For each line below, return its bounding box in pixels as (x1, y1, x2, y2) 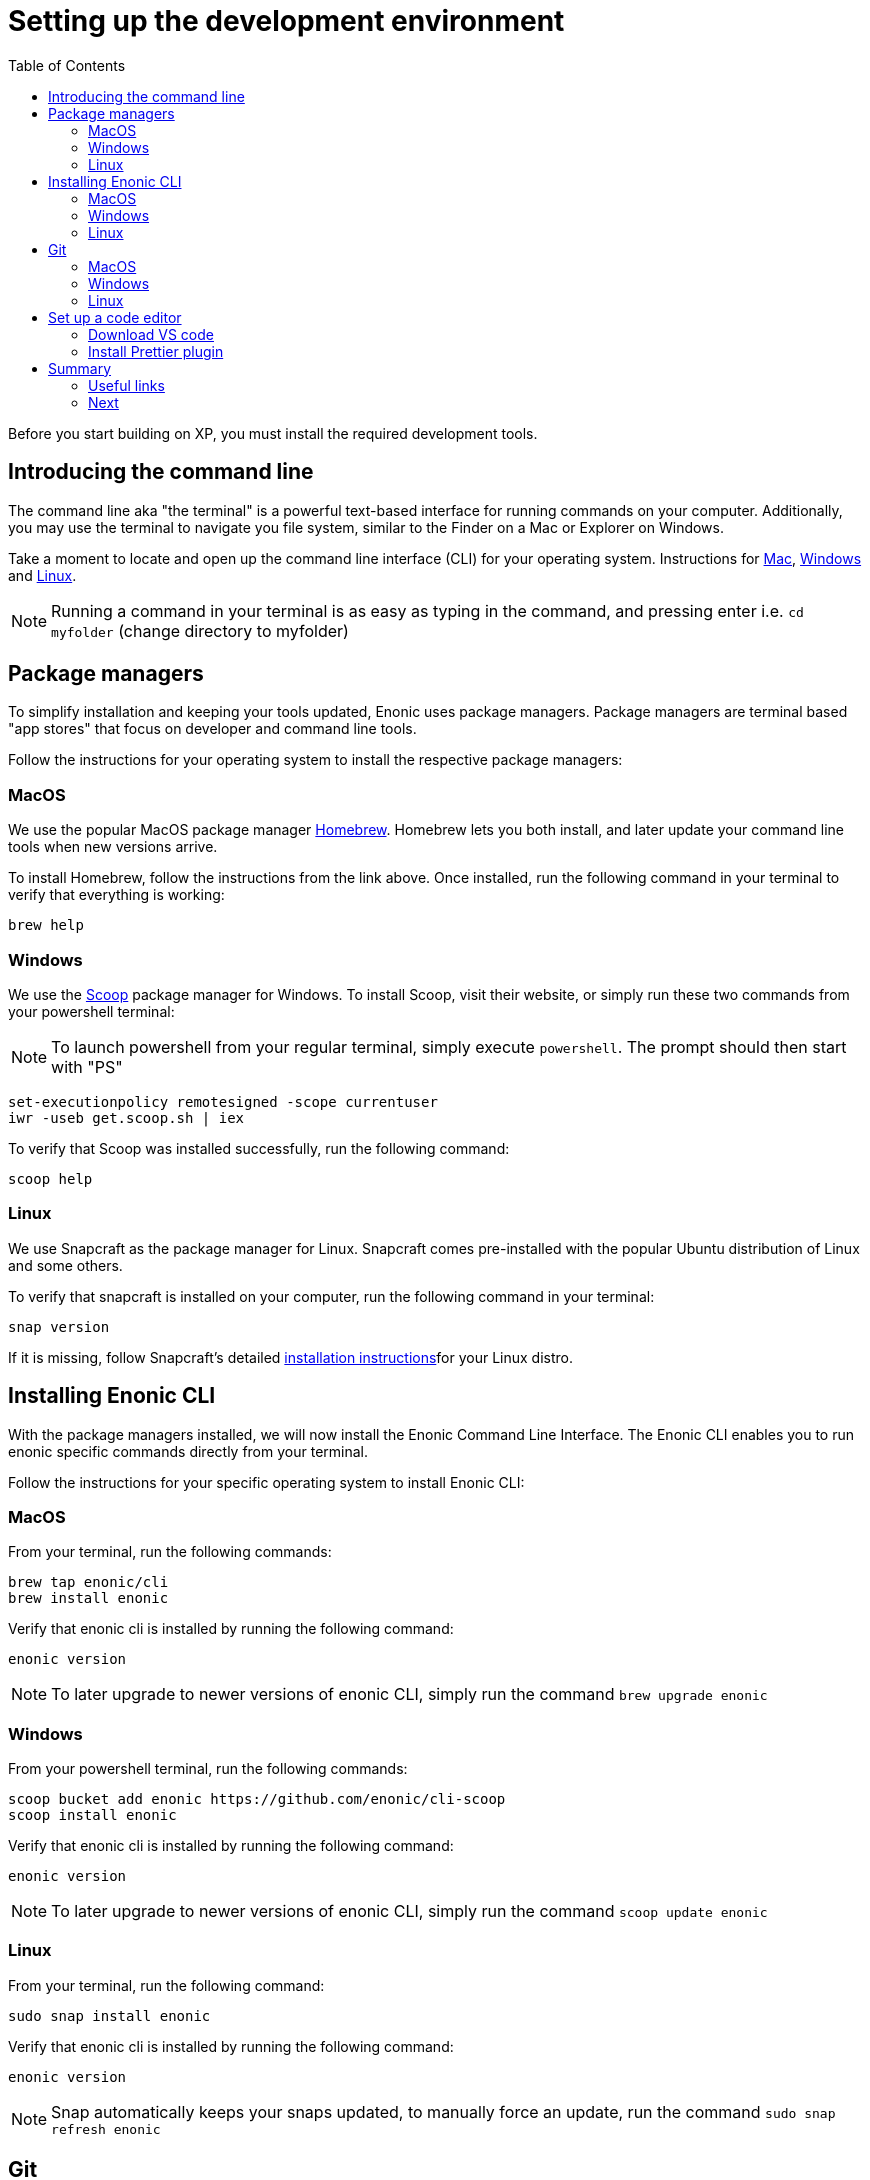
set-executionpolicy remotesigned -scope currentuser (8, 1093, 438, 1110)
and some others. (8, 1256, 123, 1274)
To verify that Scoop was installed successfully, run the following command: (8, 1139, 510, 1157)
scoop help (8, 1170, 93, 1187)
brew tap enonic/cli (8, 1574, 169, 1591)
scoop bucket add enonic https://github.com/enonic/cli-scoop (8, 1791, 506, 1808)
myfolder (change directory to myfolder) (51, 620, 349, 641)
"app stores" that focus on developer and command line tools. (8, 720, 417, 738)
